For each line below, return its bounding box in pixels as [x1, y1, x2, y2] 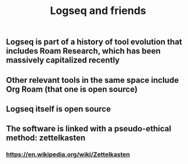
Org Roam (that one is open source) [6, 84, 138, 94]
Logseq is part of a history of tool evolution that [6, 37, 183, 47]
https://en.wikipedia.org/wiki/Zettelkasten [6, 151, 130, 159]
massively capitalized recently [6, 55, 120, 65]
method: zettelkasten [6, 133, 86, 143]
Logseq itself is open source [6, 104, 111, 114]
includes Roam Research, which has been [6, 46, 161, 56]
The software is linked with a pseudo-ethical [6, 124, 172, 134]
